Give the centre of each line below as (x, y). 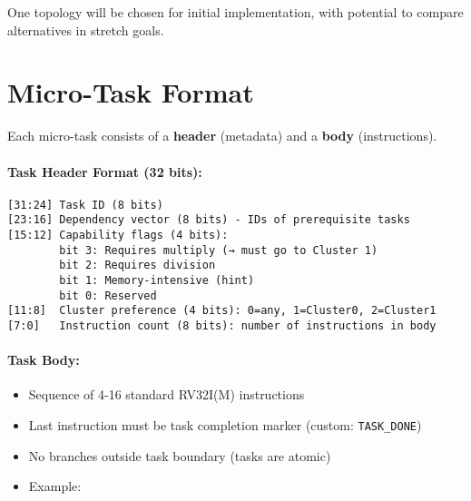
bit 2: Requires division (137, 265)
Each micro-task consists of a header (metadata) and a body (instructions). (222, 136)
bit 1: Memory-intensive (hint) (157, 280)
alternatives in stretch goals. (86, 29)
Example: (55, 486)
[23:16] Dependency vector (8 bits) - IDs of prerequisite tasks (209, 220)
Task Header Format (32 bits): (105, 171)
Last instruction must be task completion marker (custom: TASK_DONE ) (225, 425)
